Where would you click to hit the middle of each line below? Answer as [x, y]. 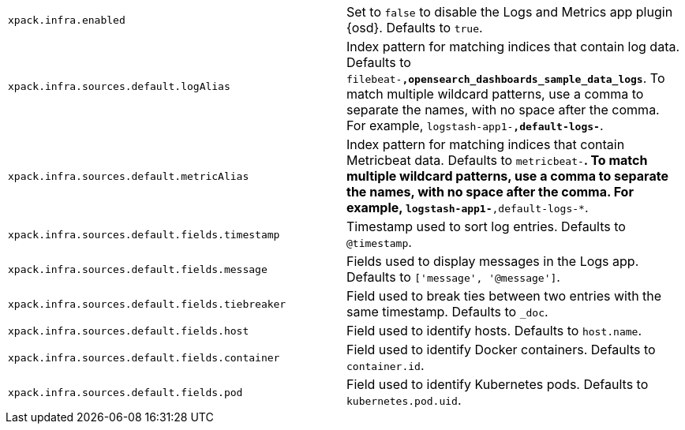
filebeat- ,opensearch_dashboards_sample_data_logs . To [506, 78]
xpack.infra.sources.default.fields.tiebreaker [147, 304]
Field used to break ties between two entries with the [504, 296]
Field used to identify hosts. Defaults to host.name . [494, 331]
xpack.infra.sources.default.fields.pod [125, 392]
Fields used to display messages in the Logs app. [493, 261]
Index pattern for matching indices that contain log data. [513, 47]
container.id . [386, 365]
